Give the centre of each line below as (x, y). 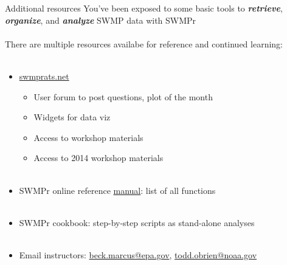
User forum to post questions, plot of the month (123, 96)
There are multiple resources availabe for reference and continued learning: (144, 43)
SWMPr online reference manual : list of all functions (117, 190)
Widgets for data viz (72, 117)
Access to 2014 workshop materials (99, 158)
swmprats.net (44, 76)
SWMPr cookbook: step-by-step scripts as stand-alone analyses (137, 222)
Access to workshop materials (88, 137)
